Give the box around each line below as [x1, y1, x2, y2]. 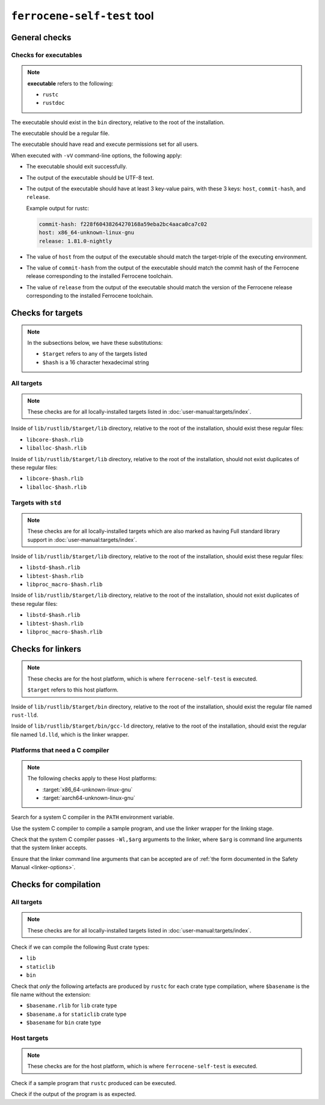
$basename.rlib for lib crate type [26, 1002, 117, 1009]
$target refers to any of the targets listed [42, 350, 147, 357]
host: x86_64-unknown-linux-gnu [39, 229, 135, 236]
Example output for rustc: [26, 204, 90, 212]
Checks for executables [11, 51, 82, 59]
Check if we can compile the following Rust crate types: [11, 943, 150, 951]
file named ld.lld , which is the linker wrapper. [11, 731, 129, 738]
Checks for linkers [11, 644, 81, 654]
